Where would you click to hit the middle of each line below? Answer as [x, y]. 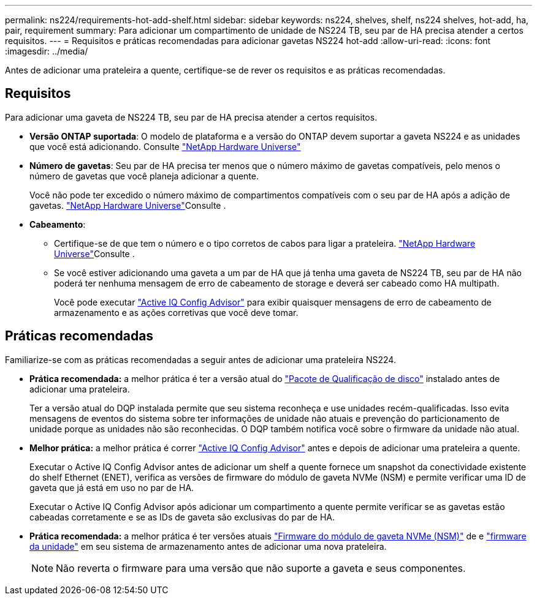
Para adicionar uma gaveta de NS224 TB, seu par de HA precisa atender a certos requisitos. [191, 117]
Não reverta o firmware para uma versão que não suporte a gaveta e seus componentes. [261, 568]
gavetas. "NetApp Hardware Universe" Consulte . [128, 205]
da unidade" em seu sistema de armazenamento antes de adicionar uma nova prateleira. [208, 546]
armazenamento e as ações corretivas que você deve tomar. [176, 312]
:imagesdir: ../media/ [47, 51]
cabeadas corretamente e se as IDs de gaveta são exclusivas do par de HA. [182, 517]
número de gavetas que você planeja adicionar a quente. [144, 176]
